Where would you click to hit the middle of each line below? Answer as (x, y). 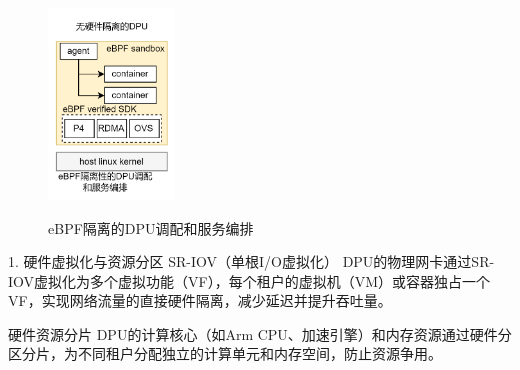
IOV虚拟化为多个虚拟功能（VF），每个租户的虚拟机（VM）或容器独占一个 (249, 280)
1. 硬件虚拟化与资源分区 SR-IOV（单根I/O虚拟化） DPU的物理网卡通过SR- (251, 261)
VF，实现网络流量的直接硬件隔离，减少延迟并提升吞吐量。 (200, 300)
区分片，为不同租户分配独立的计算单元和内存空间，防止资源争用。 (225, 353)
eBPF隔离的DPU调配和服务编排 (151, 227)
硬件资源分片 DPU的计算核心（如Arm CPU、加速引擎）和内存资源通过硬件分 (260, 333)
